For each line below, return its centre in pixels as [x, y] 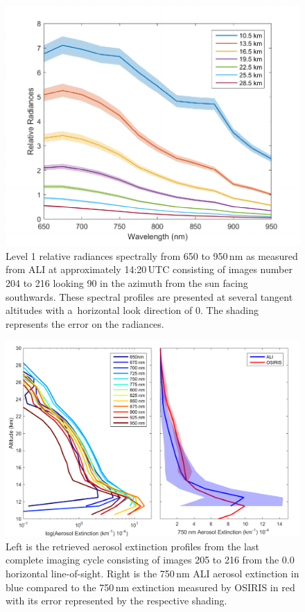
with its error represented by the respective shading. [116, 601]
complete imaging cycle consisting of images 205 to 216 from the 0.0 [150, 560]
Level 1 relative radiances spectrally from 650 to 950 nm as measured [152, 255]
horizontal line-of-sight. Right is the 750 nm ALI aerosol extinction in [152, 573]
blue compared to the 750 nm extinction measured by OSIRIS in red [150, 587]
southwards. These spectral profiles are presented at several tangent [149, 296]
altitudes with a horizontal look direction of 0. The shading [132, 310]
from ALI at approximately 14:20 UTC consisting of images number [149, 269]
